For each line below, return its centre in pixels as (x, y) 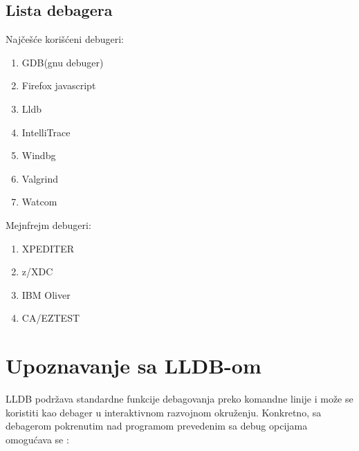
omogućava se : (37, 439)
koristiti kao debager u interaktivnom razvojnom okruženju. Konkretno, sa (164, 412)
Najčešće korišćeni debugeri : (65, 39)
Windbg (39, 155)
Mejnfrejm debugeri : (48, 224)
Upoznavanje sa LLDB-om (134, 366)
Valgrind (40, 178)
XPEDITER (48, 248)
